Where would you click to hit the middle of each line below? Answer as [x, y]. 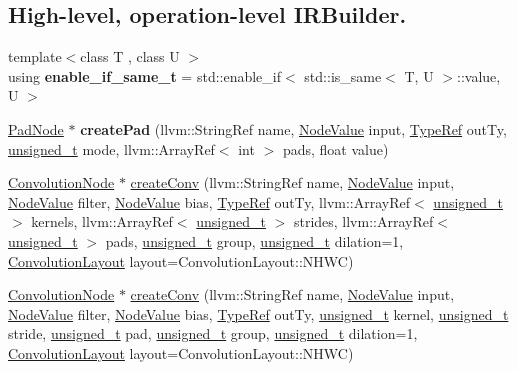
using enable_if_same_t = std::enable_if [145, 75]
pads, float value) [335, 148]
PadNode [36, 128]
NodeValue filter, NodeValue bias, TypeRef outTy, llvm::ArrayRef [209, 201]
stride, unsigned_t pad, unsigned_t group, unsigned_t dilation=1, [213, 333]
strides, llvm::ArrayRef [363, 221]
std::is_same [343, 75]
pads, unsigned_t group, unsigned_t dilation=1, [254, 240]
